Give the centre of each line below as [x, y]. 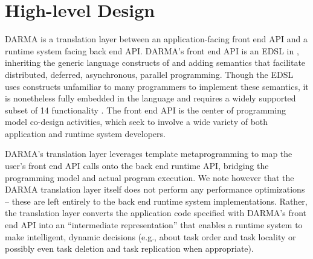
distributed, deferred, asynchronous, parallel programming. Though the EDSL [149, 74]
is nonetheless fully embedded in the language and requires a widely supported [150, 98]
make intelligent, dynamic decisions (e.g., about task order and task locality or [150, 236]
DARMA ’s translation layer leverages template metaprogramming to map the [149, 154]
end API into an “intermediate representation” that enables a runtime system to [154, 225]
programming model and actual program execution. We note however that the [150, 177]
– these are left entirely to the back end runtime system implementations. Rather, [156, 201]
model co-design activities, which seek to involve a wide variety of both [137, 122]
